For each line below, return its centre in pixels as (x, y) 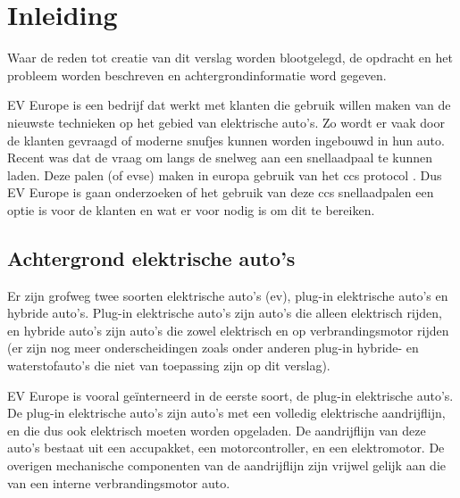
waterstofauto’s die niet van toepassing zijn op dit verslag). (169, 365)
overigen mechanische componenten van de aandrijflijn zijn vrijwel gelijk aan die (226, 465)
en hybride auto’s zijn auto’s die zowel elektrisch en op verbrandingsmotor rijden (228, 330)
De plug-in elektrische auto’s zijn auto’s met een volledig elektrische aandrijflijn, (226, 413)
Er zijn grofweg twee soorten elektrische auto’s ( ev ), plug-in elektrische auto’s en (228, 295)
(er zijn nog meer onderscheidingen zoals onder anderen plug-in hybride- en (213, 348)
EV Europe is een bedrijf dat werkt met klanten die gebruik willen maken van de (229, 105)
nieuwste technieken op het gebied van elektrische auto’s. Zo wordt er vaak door (226, 122)
